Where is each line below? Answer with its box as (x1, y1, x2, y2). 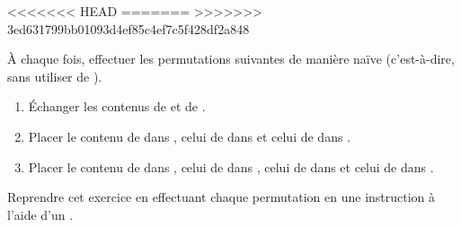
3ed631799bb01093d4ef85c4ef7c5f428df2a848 (7, 19, 250, 38)
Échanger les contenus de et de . (28, 97, 206, 116)
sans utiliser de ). (7, 66, 102, 85)
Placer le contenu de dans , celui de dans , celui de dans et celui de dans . (28, 157, 434, 176)
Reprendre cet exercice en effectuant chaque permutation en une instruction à (7, 188, 436, 206)
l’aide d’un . (7, 205, 74, 223)
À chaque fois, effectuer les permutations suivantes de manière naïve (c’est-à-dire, (7, 49, 455, 68)
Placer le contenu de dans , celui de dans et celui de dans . (28, 127, 350, 145)
